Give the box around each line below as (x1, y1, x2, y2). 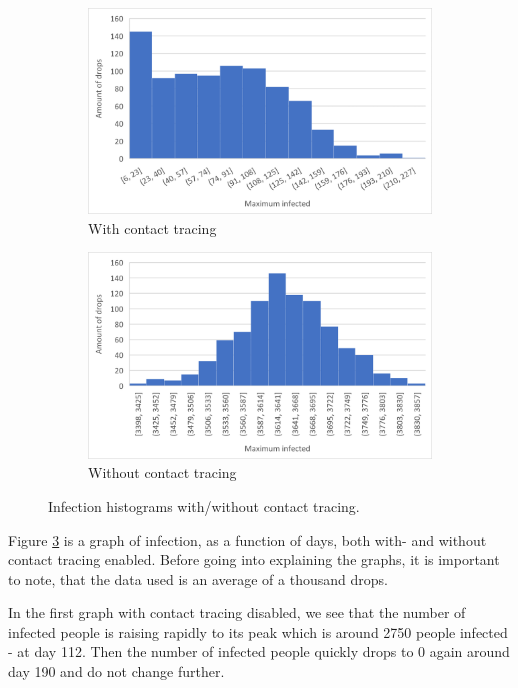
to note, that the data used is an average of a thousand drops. (8, 568, 388, 589)
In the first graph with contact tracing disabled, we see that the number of (8, 602, 466, 623)
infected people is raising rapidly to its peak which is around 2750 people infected (8, 621, 508, 642)
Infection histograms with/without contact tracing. (48, 495, 360, 516)
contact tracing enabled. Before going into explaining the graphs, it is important (8, 549, 500, 570)
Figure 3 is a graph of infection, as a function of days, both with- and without (8, 529, 487, 550)
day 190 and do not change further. (8, 661, 225, 682)
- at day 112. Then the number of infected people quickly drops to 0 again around (8, 641, 510, 662)
